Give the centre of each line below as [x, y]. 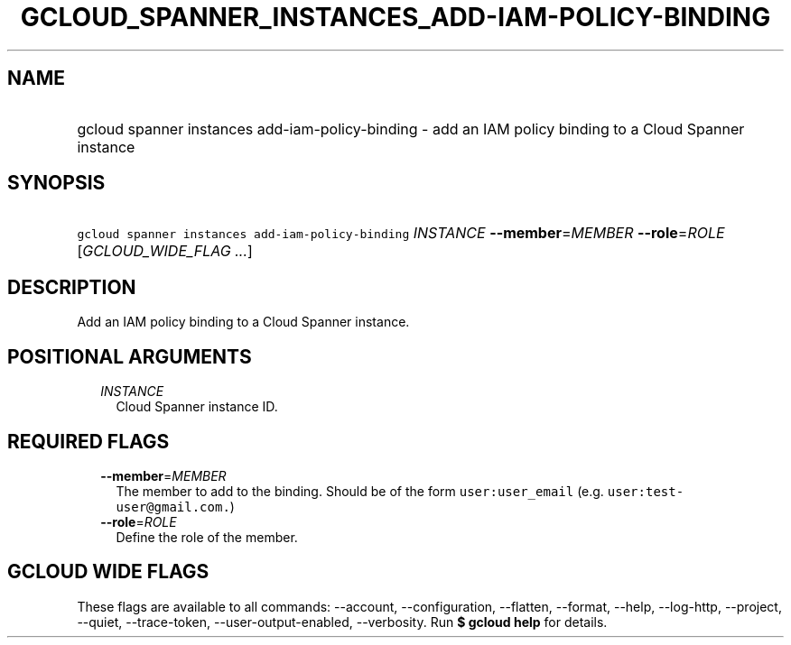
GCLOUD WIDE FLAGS [108, 572]
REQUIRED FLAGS [88, 441]
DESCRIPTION [72, 287]
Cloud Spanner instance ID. [197, 407]
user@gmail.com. [173, 507]
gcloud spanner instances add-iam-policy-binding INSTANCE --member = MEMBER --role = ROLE [401, 233]
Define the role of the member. [207, 537]
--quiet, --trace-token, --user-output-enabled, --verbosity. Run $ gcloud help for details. [342, 622]
